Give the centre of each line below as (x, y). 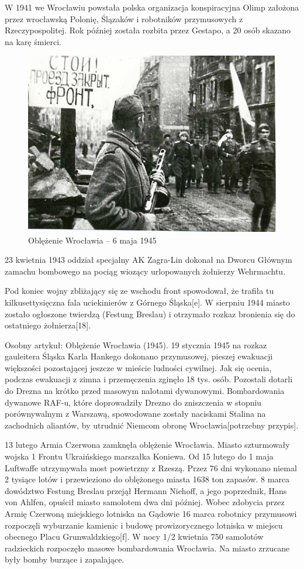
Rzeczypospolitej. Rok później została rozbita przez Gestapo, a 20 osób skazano (148, 30)
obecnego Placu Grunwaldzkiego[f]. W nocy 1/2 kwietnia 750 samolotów (134, 537)
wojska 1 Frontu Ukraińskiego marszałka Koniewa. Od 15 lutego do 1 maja (139, 456)
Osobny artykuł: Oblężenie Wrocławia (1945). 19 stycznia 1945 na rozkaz (136, 345)
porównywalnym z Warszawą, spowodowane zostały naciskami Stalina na (135, 414)
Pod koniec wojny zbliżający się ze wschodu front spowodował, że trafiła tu (139, 291)
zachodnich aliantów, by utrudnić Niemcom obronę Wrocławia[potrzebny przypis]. (152, 425)
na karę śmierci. (33, 41)
